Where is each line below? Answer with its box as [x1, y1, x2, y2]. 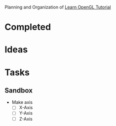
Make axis [11, 99, 33, 105]
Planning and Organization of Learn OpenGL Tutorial [4, 4, 112, 10]
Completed [4, 22, 51, 33]
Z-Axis [19, 116, 33, 122]
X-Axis [19, 105, 33, 111]
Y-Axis [19, 110, 33, 116]
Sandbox [4, 86, 33, 94]
